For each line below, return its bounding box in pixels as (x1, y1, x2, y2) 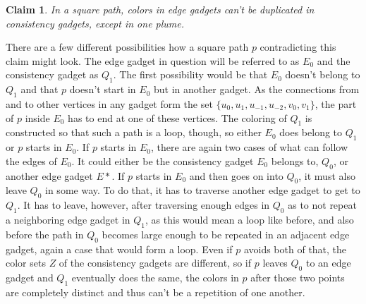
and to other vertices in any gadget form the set (6, 96, 213, 111)
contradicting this (260, 39, 336, 54)
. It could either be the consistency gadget (71, 153, 254, 168)
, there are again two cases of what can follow (151, 140, 348, 154)
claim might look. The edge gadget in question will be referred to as (6, 53, 300, 68)
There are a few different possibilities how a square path (6, 39, 249, 54)
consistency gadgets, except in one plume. (6, 16, 185, 30)
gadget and (6, 269, 54, 284)
